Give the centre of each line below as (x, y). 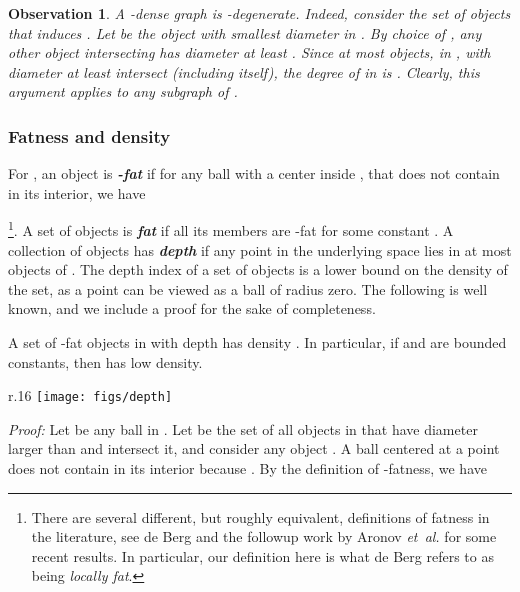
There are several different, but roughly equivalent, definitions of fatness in (260, 516)
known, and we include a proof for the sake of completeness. (192, 308)
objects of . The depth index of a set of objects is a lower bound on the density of (258, 269)
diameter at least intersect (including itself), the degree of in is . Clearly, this (244, 71)
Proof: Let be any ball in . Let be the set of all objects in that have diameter (243, 428)
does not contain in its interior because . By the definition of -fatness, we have (247, 468)
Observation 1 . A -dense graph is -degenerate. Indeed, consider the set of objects (259, 13)
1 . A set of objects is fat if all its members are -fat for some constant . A (231, 229)
